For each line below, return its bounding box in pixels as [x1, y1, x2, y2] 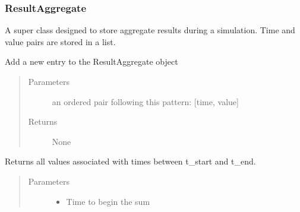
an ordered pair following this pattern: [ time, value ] [52, 95, 239, 107]
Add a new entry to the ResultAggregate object [5, 55, 178, 68]
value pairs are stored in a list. [5, 35, 116, 48]
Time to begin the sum [66, 195, 150, 207]
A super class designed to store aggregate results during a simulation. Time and [5, 24, 295, 36]
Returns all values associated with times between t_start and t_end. [5, 155, 256, 167]
